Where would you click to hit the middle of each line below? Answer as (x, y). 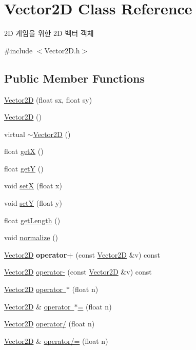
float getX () (24, 151)
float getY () (24, 168)
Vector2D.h (62, 50)
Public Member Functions (74, 78)
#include (18, 50)
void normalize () (31, 237)
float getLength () (32, 220)
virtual (15, 134)
